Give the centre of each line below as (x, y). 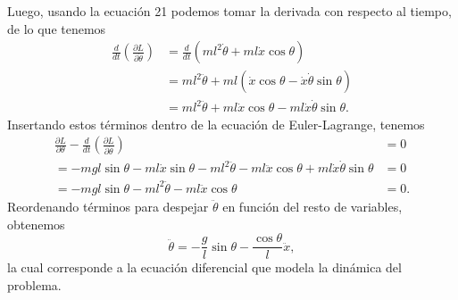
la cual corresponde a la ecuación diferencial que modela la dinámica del (204, 267)
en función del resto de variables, (312, 206)
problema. (34, 284)
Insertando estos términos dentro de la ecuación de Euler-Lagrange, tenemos (216, 124)
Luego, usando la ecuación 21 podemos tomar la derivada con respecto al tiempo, (229, 11)
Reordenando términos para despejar (108, 206)
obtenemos (36, 224)
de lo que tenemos (57, 28)
